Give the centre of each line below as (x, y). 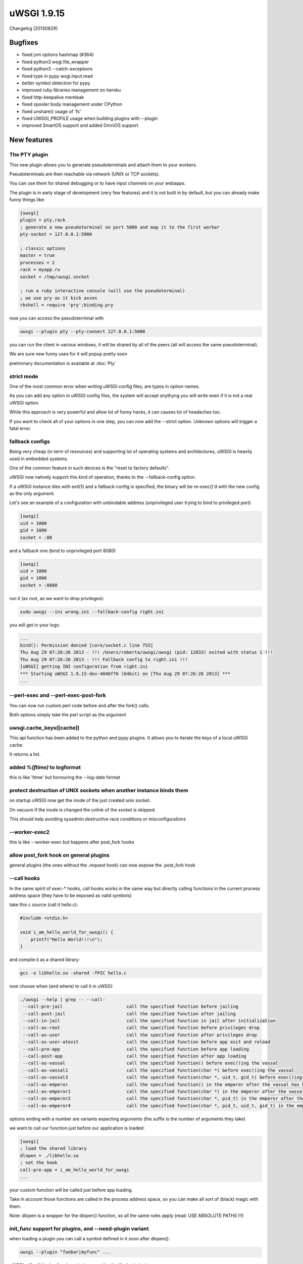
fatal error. (20, 428)
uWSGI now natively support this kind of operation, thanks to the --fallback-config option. (103, 477)
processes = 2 (37, 262)
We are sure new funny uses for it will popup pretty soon (68, 354)
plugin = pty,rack (43, 220)
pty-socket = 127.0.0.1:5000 (56, 234)
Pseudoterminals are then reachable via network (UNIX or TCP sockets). (85, 174)
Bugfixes (24, 43)
